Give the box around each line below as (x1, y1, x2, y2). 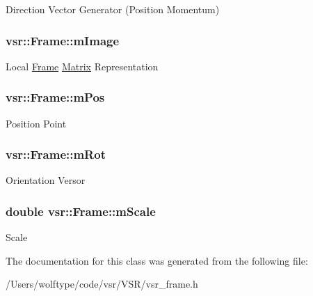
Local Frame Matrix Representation (6, 59, 159, 73)
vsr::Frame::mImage (6, 31, 120, 49)
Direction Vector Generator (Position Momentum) (6, 2, 220, 16)
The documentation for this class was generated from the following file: (6, 253, 308, 267)
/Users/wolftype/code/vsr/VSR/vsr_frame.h (6, 276, 198, 291)
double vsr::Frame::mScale (6, 202, 156, 219)
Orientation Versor (6, 173, 86, 187)
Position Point (6, 116, 67, 130)
